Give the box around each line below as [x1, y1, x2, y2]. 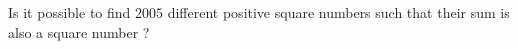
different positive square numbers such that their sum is [167, 2, 510, 22]
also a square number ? [8, 21, 150, 42]
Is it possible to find [8, 2, 131, 22]
